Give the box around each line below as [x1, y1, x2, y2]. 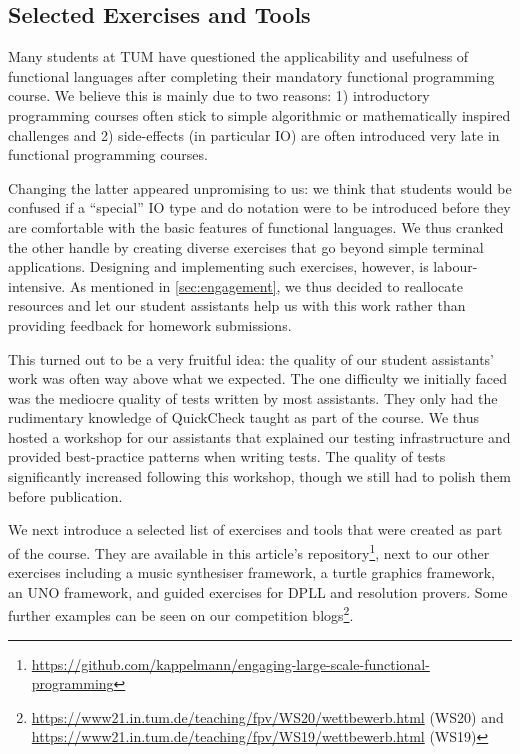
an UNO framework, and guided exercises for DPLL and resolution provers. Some [8, 581, 508, 602]
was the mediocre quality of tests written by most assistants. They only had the [8, 387, 498, 408]
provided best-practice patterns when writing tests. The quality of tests [8, 446, 446, 467]
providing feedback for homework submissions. [8, 314, 292, 335]
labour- [433, 256, 478, 277]
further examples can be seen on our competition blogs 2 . [8, 602, 354, 625]
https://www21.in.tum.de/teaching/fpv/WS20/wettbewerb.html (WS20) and [31, 706, 504, 727]
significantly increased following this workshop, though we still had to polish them [8, 466, 512, 487]
